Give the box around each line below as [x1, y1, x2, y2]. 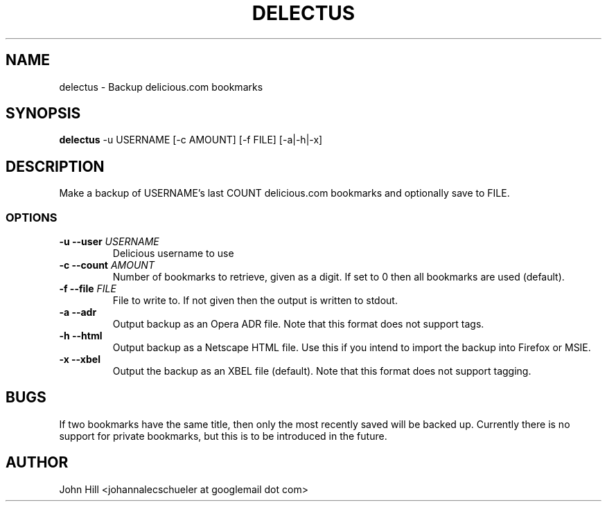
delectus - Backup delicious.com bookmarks [59, 80, 263, 93]
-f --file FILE [59, 283, 116, 295]
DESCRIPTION [6, 157, 105, 175]
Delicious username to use [112, 247, 234, 260]
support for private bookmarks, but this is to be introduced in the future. [59, 429, 387, 442]
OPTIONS [6, 210, 58, 224]
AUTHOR [6, 454, 69, 472]
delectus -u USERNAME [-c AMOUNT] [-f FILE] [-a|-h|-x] [59, 134, 323, 146]
